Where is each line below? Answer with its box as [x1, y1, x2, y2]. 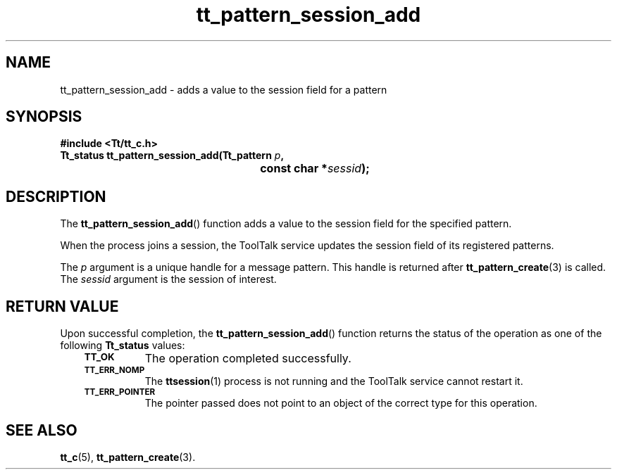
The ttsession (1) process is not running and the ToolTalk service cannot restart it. [144, 375, 523, 388]
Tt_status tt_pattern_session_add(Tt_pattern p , [60, 149, 285, 162]
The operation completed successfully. [144, 351, 351, 366]
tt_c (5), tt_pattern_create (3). [60, 450, 196, 463]
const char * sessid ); [260, 161, 370, 176]
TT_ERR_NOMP [84, 365, 145, 376]
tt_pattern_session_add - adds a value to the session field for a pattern [60, 83, 387, 96]
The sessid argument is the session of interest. [60, 273, 277, 286]
